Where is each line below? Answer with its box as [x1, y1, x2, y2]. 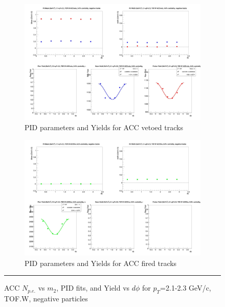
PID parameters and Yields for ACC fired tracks [25, 257, 177, 268]
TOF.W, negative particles [4, 293, 88, 304]
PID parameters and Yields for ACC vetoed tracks [25, 122, 183, 133]
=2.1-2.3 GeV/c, [160, 282, 211, 293]
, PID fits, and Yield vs [56, 282, 130, 293]
